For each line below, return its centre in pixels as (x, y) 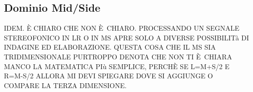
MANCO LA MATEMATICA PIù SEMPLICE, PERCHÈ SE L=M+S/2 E (117, 66)
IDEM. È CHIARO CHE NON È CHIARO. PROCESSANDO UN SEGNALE (122, 28)
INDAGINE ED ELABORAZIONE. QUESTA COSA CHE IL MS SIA (110, 47)
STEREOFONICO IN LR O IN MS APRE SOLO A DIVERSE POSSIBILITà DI (126, 37)
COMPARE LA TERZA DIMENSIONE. (65, 85)
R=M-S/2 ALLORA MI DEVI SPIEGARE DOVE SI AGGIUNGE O (109, 76)
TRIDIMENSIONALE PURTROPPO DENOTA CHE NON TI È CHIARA (118, 56)
